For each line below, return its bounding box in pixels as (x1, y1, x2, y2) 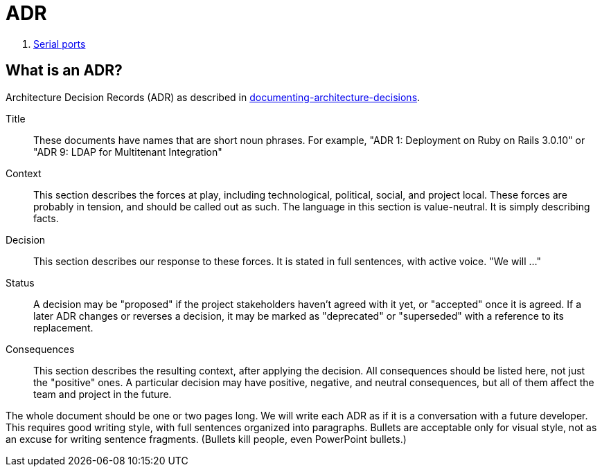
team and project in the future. (33, 388, 172, 400)
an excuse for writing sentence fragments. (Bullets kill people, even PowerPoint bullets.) (6, 433, 407, 445)
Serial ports (33, 37, 86, 50)
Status (6, 276, 35, 289)
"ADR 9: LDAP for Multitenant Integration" (33, 145, 222, 158)
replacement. (33, 321, 94, 334)
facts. (33, 212, 59, 224)
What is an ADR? (6, 62, 123, 80)
